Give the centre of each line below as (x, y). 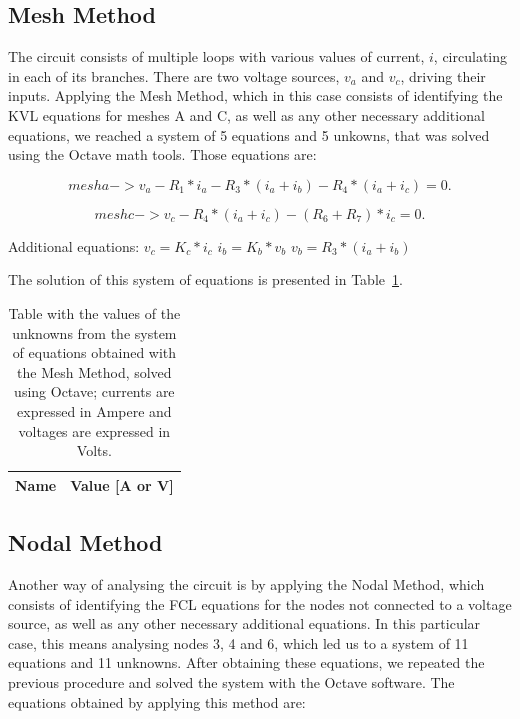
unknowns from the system (94, 332)
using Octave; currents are (94, 391)
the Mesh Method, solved (94, 371)
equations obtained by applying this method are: (157, 701)
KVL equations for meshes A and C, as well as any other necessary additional (246, 114)
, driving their (443, 75)
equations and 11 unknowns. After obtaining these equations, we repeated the (246, 662)
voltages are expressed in (94, 430)
